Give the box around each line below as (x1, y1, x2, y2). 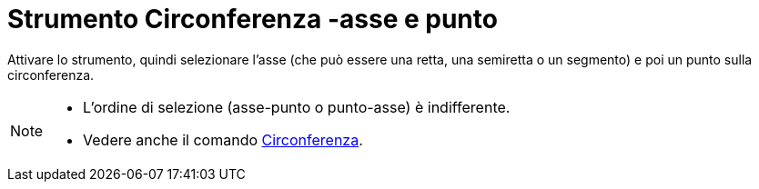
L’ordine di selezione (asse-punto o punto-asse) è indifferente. (83, 97, 511, 116)
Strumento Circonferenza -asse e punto (7, 4, 498, 35)
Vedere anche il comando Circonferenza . (83, 130, 363, 149)
